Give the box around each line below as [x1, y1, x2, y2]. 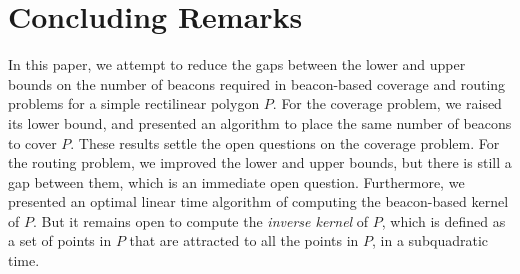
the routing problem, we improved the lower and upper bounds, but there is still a [8, 152, 512, 173]
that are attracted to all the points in [129, 230, 359, 251]
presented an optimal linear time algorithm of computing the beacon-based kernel [8, 191, 509, 212]
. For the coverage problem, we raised [272, 93, 502, 114]
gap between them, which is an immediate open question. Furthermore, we [8, 171, 465, 192]
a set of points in [8, 230, 112, 251]
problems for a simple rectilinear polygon [8, 93, 260, 114]
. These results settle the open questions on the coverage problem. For [70, 132, 500, 153]
